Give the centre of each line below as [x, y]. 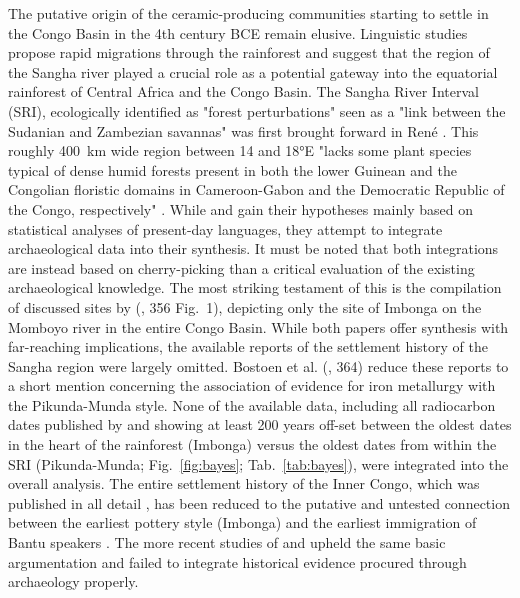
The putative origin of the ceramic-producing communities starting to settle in [248, 13]
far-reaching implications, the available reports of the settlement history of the [248, 346]
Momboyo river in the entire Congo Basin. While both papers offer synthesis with [258, 326]
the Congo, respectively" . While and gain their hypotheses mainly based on [240, 208]
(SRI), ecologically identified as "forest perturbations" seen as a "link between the [257, 110]
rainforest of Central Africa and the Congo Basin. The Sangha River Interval [243, 91]
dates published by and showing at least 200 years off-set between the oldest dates [260, 424]
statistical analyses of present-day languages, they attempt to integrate [225, 228]
